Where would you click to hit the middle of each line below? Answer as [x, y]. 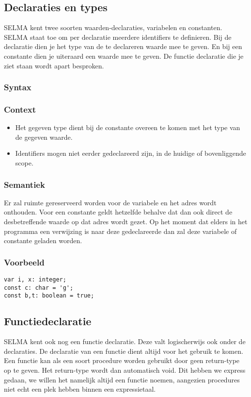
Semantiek [24, 184]
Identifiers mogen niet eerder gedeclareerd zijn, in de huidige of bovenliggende [131, 153]
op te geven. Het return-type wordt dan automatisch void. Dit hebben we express [125, 370]
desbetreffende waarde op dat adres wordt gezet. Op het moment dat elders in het [126, 222]
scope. [24, 163]
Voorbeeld [24, 262]
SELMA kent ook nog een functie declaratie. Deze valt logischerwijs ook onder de [125, 341]
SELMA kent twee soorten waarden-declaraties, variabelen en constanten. [113, 27]
